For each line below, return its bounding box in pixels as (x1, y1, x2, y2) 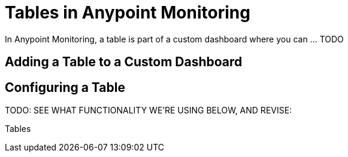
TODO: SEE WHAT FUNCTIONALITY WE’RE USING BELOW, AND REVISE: (5, 105, 292, 116)
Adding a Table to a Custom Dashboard (5, 54, 243, 70)
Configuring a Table (5, 79, 125, 95)
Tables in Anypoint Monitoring (5, 2, 250, 23)
